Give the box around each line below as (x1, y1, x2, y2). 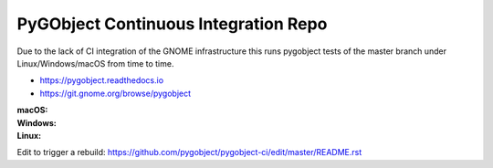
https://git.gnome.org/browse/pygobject (39, 88, 192, 99)
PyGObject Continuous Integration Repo (16, 14, 328, 34)
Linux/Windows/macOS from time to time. (16, 58, 174, 68)
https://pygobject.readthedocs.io (39, 75, 164, 86)
